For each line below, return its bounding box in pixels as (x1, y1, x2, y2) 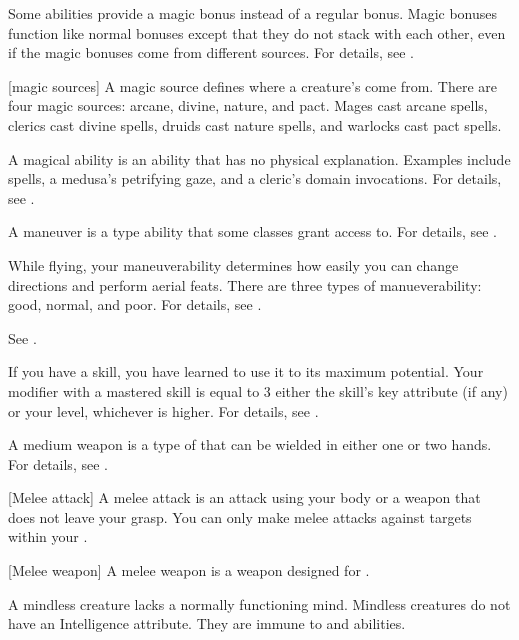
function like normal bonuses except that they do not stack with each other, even (8, 22, 506, 43)
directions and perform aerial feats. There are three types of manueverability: (8, 274, 482, 295)
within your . (8, 526, 88, 547)
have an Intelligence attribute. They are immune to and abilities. (8, 613, 406, 634)
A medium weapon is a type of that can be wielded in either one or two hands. (8, 434, 492, 455)
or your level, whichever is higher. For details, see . (8, 400, 319, 421)
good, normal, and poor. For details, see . (8, 294, 262, 315)
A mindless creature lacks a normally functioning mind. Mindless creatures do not (8, 593, 511, 614)
